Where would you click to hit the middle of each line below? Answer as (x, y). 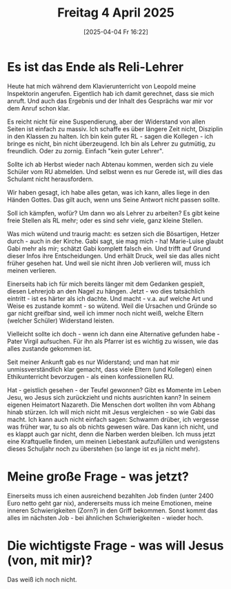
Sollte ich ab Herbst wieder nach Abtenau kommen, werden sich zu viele (110, 164)
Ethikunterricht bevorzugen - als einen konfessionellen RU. (91, 376)
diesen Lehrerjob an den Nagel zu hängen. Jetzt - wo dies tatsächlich (106, 291)
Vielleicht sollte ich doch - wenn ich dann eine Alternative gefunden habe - (113, 334)
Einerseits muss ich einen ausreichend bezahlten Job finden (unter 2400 (110, 496)
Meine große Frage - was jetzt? (98, 476)
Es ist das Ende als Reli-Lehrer (96, 67)
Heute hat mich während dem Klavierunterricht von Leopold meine (102, 86)
